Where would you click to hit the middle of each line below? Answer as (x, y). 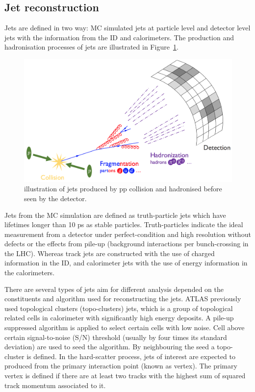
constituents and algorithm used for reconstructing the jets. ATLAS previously (123, 299)
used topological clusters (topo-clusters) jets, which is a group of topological (119, 308)
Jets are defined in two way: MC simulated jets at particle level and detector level (127, 28)
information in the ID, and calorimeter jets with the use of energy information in (126, 263)
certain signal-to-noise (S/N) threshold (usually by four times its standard (116, 337)
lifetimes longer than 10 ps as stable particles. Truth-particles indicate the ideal (124, 224)
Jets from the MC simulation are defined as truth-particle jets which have (115, 215)
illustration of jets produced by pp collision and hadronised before (123, 189)
